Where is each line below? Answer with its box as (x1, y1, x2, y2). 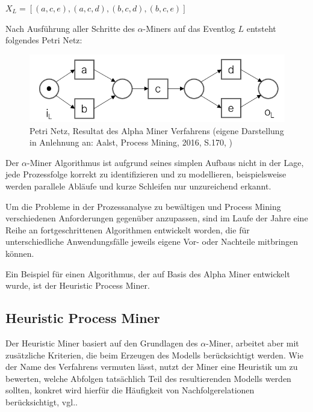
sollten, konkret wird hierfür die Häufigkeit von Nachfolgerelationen (5, 384, 255, 396)
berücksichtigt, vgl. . (5, 395, 78, 408)
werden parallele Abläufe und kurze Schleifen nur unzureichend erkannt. (5, 180, 271, 192)
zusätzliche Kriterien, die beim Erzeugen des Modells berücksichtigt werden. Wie (5, 348, 303, 361)
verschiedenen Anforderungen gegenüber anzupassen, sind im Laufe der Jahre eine (5, 212, 308, 224)
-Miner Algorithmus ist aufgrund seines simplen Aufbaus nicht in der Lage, (27, 156, 304, 168)
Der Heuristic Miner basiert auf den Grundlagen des (5, 336, 198, 349)
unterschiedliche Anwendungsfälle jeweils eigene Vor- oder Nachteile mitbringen (5, 235, 299, 248)
